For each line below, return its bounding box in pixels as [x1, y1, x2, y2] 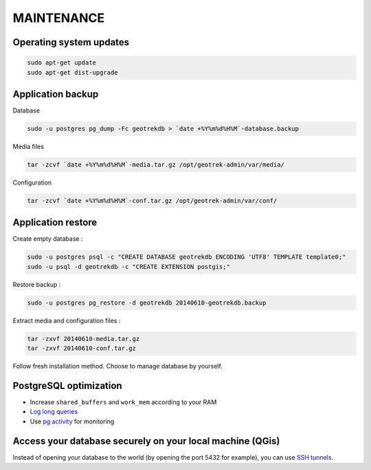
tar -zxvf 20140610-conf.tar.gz [27, 344, 137, 353]
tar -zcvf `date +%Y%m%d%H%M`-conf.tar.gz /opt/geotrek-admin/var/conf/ [27, 196, 278, 204]
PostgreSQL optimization [12, 379, 123, 391]
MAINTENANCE [12, 10, 105, 25]
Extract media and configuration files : [12, 316, 121, 325]
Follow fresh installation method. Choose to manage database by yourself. [12, 362, 223, 371]
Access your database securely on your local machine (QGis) [12, 435, 280, 447]
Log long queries [30, 408, 78, 416]
